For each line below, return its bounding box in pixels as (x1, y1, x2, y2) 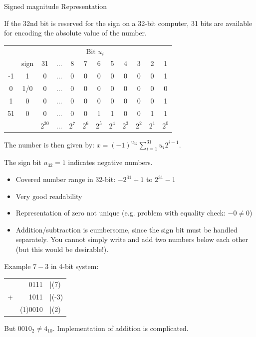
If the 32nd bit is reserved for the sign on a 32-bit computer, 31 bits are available (4, 17, 253, 28)
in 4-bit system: (50, 260, 99, 271)
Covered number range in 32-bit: (15, 174, 116, 184)
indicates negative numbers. (68, 157, 153, 167)
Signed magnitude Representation (4, 1, 107, 11)
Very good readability (15, 190, 82, 201)
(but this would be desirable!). (15, 244, 109, 254)
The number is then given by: (4, 139, 94, 149)
